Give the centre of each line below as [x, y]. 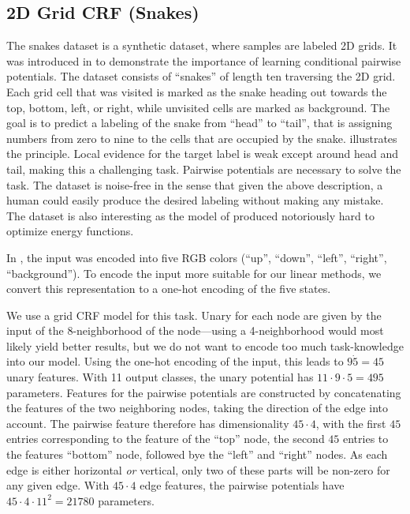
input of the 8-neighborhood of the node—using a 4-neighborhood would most [195, 330]
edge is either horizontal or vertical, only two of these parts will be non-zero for [198, 469]
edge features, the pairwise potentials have [242, 485]
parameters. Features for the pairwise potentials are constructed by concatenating [204, 392]
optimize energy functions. [70, 231]
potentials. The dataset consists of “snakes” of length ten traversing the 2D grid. [201, 76]
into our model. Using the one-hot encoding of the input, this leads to [175, 361]
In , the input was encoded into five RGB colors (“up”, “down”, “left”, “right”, [197, 257]
